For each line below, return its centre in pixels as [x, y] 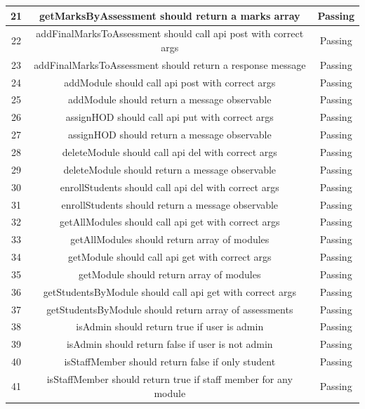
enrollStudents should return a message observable [170, 204]
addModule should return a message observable [170, 99]
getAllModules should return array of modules [170, 239]
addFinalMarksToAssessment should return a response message [170, 64]
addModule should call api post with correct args [170, 82]
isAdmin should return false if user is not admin [170, 344]
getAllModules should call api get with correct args [170, 222]
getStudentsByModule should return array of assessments [170, 309]
